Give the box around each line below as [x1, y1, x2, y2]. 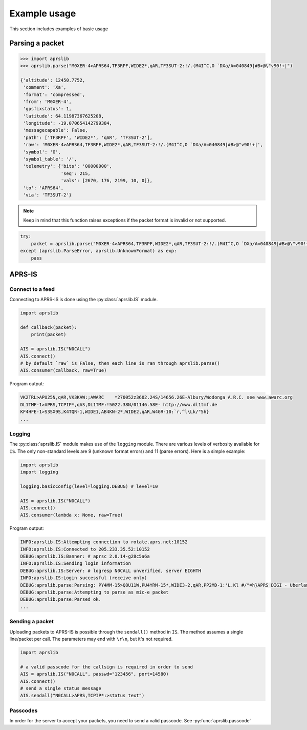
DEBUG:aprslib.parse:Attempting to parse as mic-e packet [20, 589, 169, 595]
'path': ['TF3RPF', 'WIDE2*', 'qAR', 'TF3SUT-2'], [23, 134, 153, 141]
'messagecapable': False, [23, 127, 88, 133]
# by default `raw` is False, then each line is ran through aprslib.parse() [20, 360, 220, 366]
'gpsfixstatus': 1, [23, 106, 72, 112]
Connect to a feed [9, 285, 55, 292]
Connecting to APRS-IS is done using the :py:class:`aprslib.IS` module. [9, 297, 158, 303]
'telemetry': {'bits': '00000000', [23, 163, 113, 169]
